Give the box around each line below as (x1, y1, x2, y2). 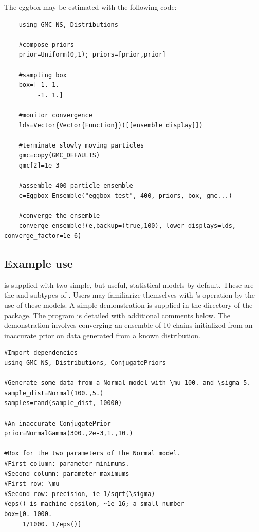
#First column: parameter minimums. (4, 460, 129, 467)
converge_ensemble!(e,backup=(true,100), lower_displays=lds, (18, 222, 236, 230)
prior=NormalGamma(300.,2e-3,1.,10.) (4, 430, 133, 437)
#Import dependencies (4, 349, 78, 357)
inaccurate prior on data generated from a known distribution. (4, 329, 200, 340)
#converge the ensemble (18, 212, 100, 219)
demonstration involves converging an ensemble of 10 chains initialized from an (4, 320, 253, 331)
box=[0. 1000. (4, 510, 52, 518)
